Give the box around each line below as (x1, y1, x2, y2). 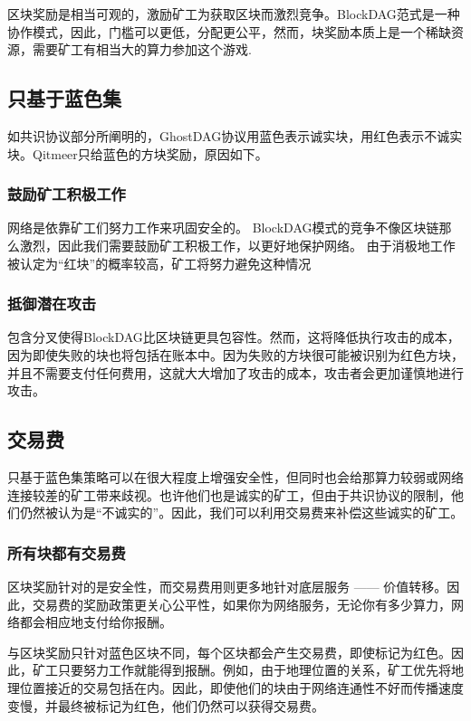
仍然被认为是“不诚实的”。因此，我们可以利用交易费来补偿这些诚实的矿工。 (19, 503, 464, 522)
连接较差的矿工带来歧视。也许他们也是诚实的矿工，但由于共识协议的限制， (7, 485, 451, 504)
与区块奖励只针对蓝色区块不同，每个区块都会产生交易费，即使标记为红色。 (7, 642, 451, 661)
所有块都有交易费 (7, 541, 126, 564)
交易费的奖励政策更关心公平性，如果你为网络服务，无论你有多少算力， (32, 594, 451, 613)
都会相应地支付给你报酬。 (19, 612, 172, 631)
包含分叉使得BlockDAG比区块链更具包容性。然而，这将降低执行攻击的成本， (7, 327, 460, 346)
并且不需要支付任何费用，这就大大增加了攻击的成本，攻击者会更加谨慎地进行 (7, 363, 464, 382)
